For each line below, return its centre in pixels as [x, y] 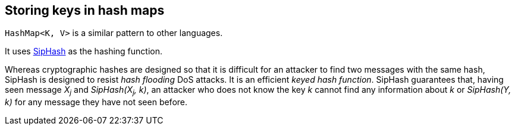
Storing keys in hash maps [85, 10]
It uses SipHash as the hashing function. [84, 51]
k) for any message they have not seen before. [96, 102]
